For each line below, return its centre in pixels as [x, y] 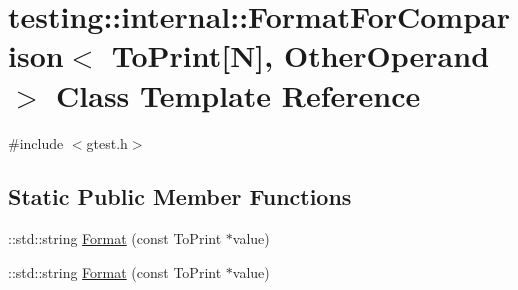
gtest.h [107, 142]
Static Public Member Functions [180, 196]
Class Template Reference [238, 94]
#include [36, 142]
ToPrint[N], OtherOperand [300, 55]
